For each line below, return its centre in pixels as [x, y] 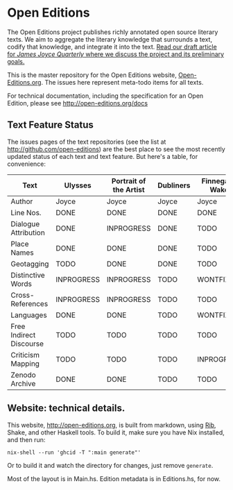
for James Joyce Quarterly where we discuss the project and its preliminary [115, 54]
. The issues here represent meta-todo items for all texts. [122, 82]
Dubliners [174, 185]
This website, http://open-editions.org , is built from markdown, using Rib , [112, 425]
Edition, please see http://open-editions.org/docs [77, 103]
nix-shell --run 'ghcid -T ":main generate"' [74, 453]
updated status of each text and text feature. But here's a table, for [103, 156]
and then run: [26, 439]
